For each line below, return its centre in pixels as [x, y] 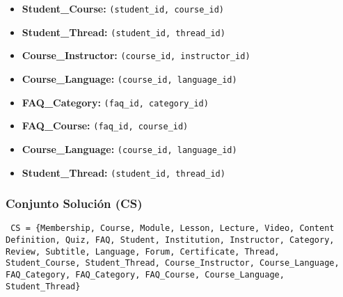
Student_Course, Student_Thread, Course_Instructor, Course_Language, [173, 263]
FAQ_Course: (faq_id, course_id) [105, 126]
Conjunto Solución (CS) [74, 203]
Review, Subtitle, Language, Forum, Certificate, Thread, [143, 251]
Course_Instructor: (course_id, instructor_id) [136, 55]
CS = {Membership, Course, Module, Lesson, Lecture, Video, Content [173, 228]
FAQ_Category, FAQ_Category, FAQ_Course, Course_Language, [145, 275]
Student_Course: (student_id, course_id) [123, 8]
